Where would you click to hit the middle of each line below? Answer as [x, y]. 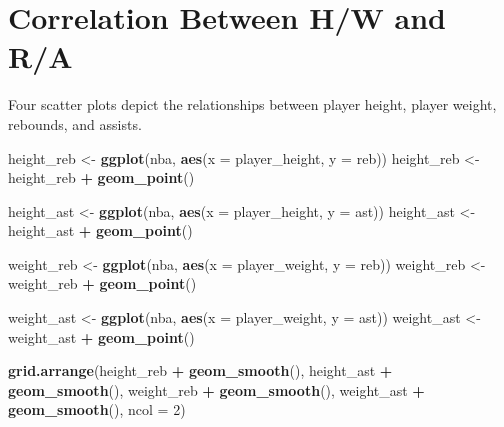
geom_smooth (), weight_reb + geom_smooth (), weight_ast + [216, 389]
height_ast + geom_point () [100, 230]
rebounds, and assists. [75, 123]
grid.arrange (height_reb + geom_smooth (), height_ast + [200, 370]
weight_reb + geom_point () [102, 283]
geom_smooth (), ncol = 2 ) [97, 409]
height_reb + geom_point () [101, 177]
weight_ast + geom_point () [101, 336]
